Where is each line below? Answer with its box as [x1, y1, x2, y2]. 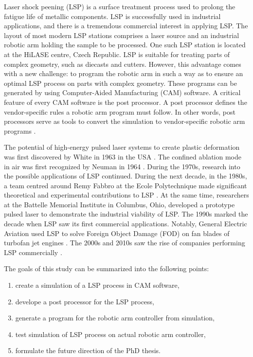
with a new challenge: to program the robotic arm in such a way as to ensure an [4, 68, 243, 79]
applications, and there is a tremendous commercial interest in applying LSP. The [4, 20, 248, 31]
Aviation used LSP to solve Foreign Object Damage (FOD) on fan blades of [4, 228, 230, 238]
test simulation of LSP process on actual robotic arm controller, [15, 329, 206, 339]
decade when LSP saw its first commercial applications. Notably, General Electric [4, 218, 247, 229]
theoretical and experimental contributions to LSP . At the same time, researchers [4, 190, 249, 200]
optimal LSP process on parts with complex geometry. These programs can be [4, 78, 237, 88]
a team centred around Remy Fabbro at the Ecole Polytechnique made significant [4, 180, 247, 190]
